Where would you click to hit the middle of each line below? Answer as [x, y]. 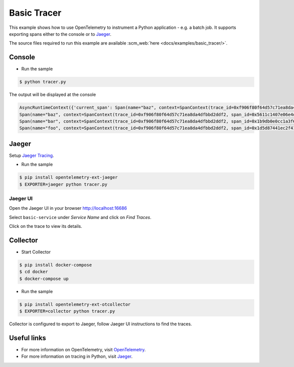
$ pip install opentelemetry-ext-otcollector [75, 304]
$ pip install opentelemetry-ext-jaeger [68, 177]
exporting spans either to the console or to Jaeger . [60, 34]
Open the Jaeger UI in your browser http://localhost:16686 [68, 208]
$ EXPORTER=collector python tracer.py [67, 311]
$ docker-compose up [44, 279]
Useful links [28, 338]
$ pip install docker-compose [56, 265]
